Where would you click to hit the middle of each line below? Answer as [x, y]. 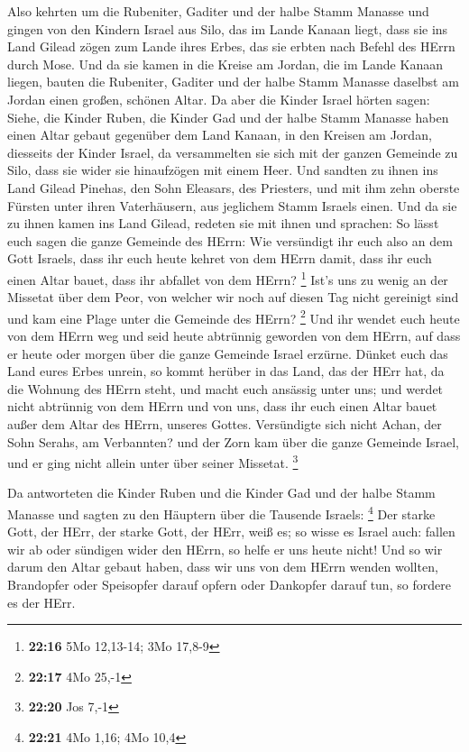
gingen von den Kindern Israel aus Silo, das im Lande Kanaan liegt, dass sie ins [228, 28]
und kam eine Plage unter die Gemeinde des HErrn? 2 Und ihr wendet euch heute [234, 316]
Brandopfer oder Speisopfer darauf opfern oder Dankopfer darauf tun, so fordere [229, 585]
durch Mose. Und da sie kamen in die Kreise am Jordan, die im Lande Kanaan [225, 64]
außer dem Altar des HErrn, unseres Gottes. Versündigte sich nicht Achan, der [225, 423]
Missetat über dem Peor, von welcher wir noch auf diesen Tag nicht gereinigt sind [233, 297]
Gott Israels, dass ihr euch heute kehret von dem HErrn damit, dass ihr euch [220, 258]
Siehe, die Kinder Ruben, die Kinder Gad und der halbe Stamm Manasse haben [228, 117]
